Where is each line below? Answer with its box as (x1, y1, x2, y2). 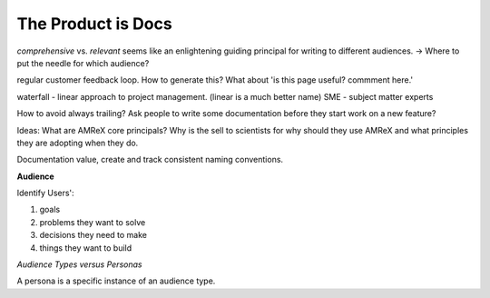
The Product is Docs (16, 14, 172, 34)
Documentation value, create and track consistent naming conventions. (16, 154, 284, 165)
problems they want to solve (39, 216, 146, 227)
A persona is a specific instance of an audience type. (16, 275, 216, 286)
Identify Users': (16, 187, 74, 199)
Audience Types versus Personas (16, 259, 142, 270)
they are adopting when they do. (16, 137, 139, 148)
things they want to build (39, 242, 132, 253)
